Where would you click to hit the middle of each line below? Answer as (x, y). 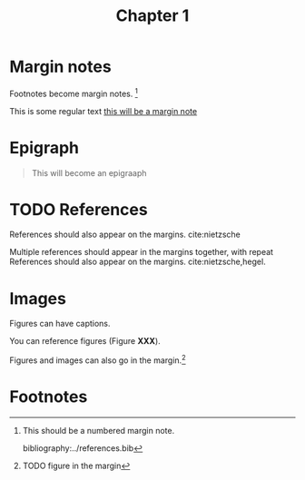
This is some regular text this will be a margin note (103, 111)
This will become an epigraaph (89, 172)
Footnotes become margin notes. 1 (74, 93)
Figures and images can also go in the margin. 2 (98, 359)
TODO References (79, 209)
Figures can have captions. (60, 324)
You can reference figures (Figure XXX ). (85, 341)
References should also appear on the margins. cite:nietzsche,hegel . (138, 262)
